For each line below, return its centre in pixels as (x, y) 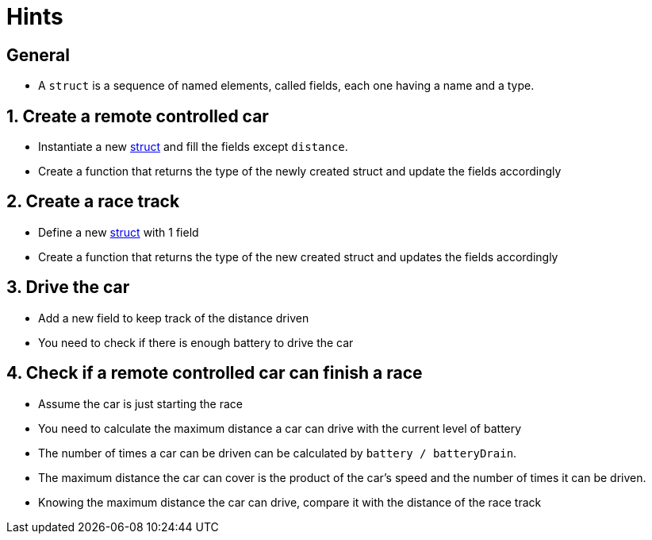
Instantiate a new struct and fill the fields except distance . (193, 147)
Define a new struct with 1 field (119, 232)
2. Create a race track (93, 202)
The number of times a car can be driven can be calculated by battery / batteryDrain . (278, 453)
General (38, 55)
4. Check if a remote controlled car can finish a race (215, 373)
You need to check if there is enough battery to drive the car (196, 342)
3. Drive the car (68, 287)
